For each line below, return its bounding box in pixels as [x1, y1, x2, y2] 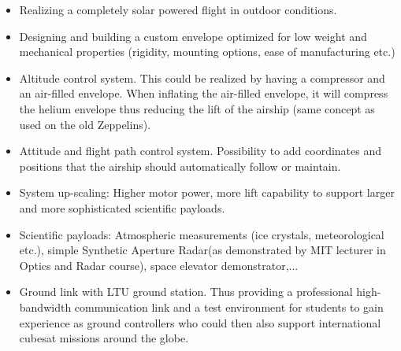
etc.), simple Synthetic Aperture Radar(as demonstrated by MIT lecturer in [19, 242, 386, 258]
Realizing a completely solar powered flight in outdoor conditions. [19, 2, 337, 17]
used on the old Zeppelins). [19, 116, 151, 132]
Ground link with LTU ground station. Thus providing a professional [19, 283, 353, 300]
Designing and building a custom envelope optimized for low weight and [19, 28, 367, 44]
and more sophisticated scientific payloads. [19, 199, 225, 216]
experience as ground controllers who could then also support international [19, 314, 381, 331]
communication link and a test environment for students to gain [74, 298, 384, 315]
